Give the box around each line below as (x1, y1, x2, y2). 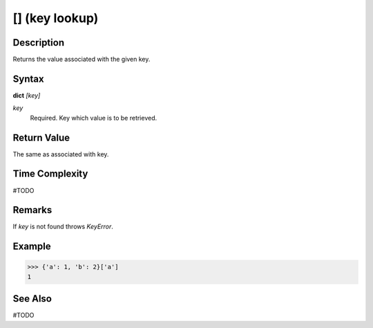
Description (12, 37, 65, 48)
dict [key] (12, 91, 41, 100)
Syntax (12, 73, 44, 84)
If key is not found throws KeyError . (12, 222, 114, 231)
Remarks (12, 204, 52, 216)
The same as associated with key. (12, 149, 109, 158)
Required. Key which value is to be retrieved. (30, 113, 157, 122)
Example (12, 241, 51, 253)
